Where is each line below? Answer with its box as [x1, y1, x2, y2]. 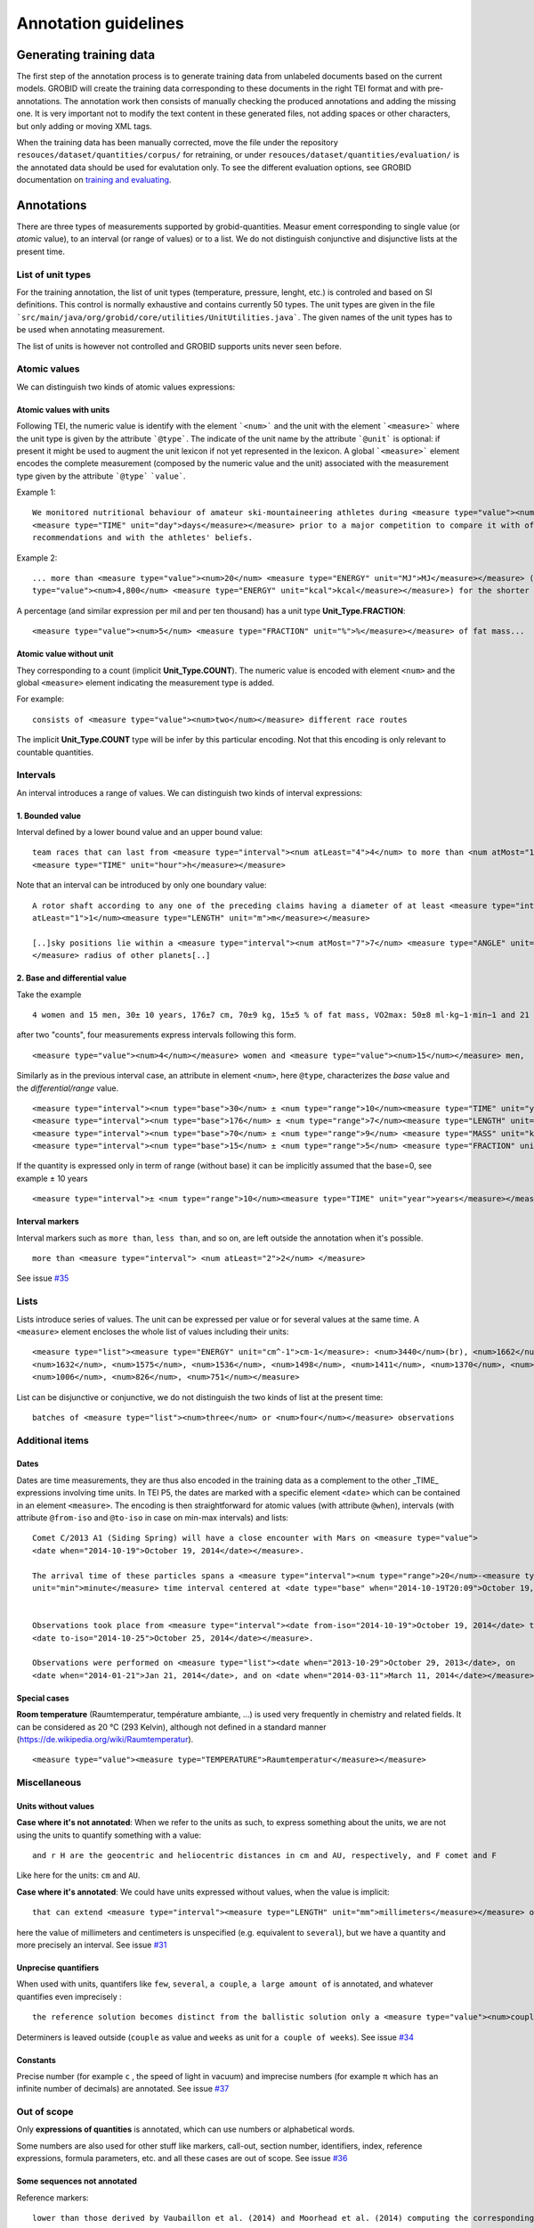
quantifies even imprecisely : [16, 1991, 122, 2002]
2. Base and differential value [16, 972, 127, 984]
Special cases [16, 1692, 70, 1703]
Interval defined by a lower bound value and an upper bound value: [16, 827, 263, 838]
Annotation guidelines [16, 13, 184, 33]
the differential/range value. [16, 1083, 119, 1094]
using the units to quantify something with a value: [16, 1830, 202, 1840]
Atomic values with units [16, 404, 110, 414]
